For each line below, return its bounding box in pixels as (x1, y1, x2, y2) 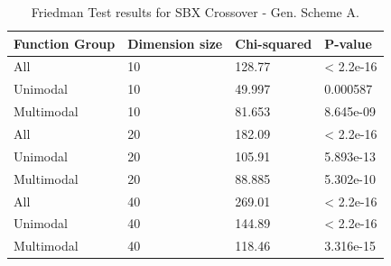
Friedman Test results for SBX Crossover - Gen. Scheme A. (31, 3, 359, 21)
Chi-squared (235, 33, 312, 52)
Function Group (14, 33, 116, 52)
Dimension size (127, 33, 223, 52)
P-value (324, 33, 372, 52)
